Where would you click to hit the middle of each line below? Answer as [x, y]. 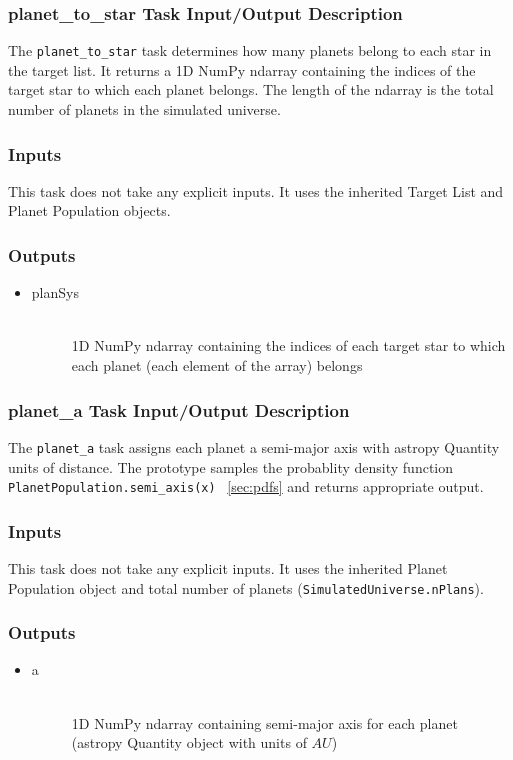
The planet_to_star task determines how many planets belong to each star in [250, 50]
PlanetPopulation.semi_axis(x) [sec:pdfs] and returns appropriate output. [246, 486]
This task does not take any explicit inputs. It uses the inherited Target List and [256, 190]
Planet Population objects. [89, 210]
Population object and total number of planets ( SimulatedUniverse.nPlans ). [246, 587]
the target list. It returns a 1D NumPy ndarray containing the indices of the [242, 69]
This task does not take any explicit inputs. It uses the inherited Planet [228, 568]
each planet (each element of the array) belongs [217, 365]
